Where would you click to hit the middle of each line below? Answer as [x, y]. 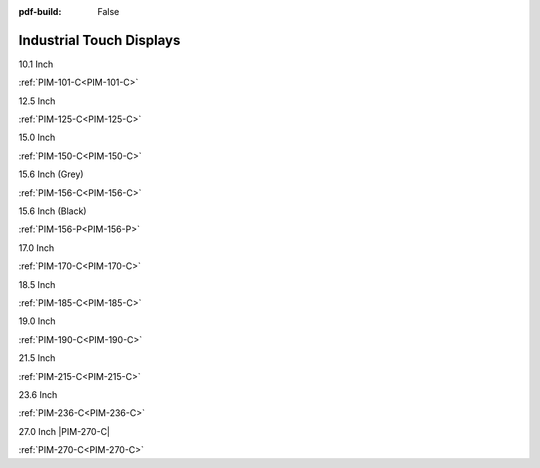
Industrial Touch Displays [99, 40]
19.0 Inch [37, 321]
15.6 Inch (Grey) [51, 174]
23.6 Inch [38, 394]
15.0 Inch [37, 137]
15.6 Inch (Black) [52, 211]
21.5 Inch [37, 358]
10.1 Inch [36, 64]
